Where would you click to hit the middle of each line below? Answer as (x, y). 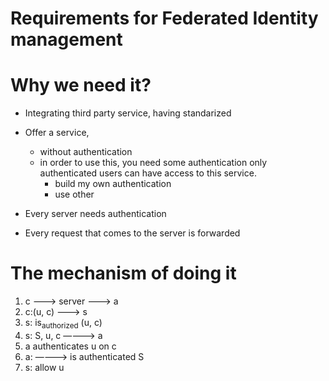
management (66, 39)
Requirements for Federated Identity (164, 18)
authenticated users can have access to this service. (148, 173)
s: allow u (44, 367)
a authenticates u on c (70, 346)
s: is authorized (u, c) (63, 324)
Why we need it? (81, 85)
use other (74, 194)
